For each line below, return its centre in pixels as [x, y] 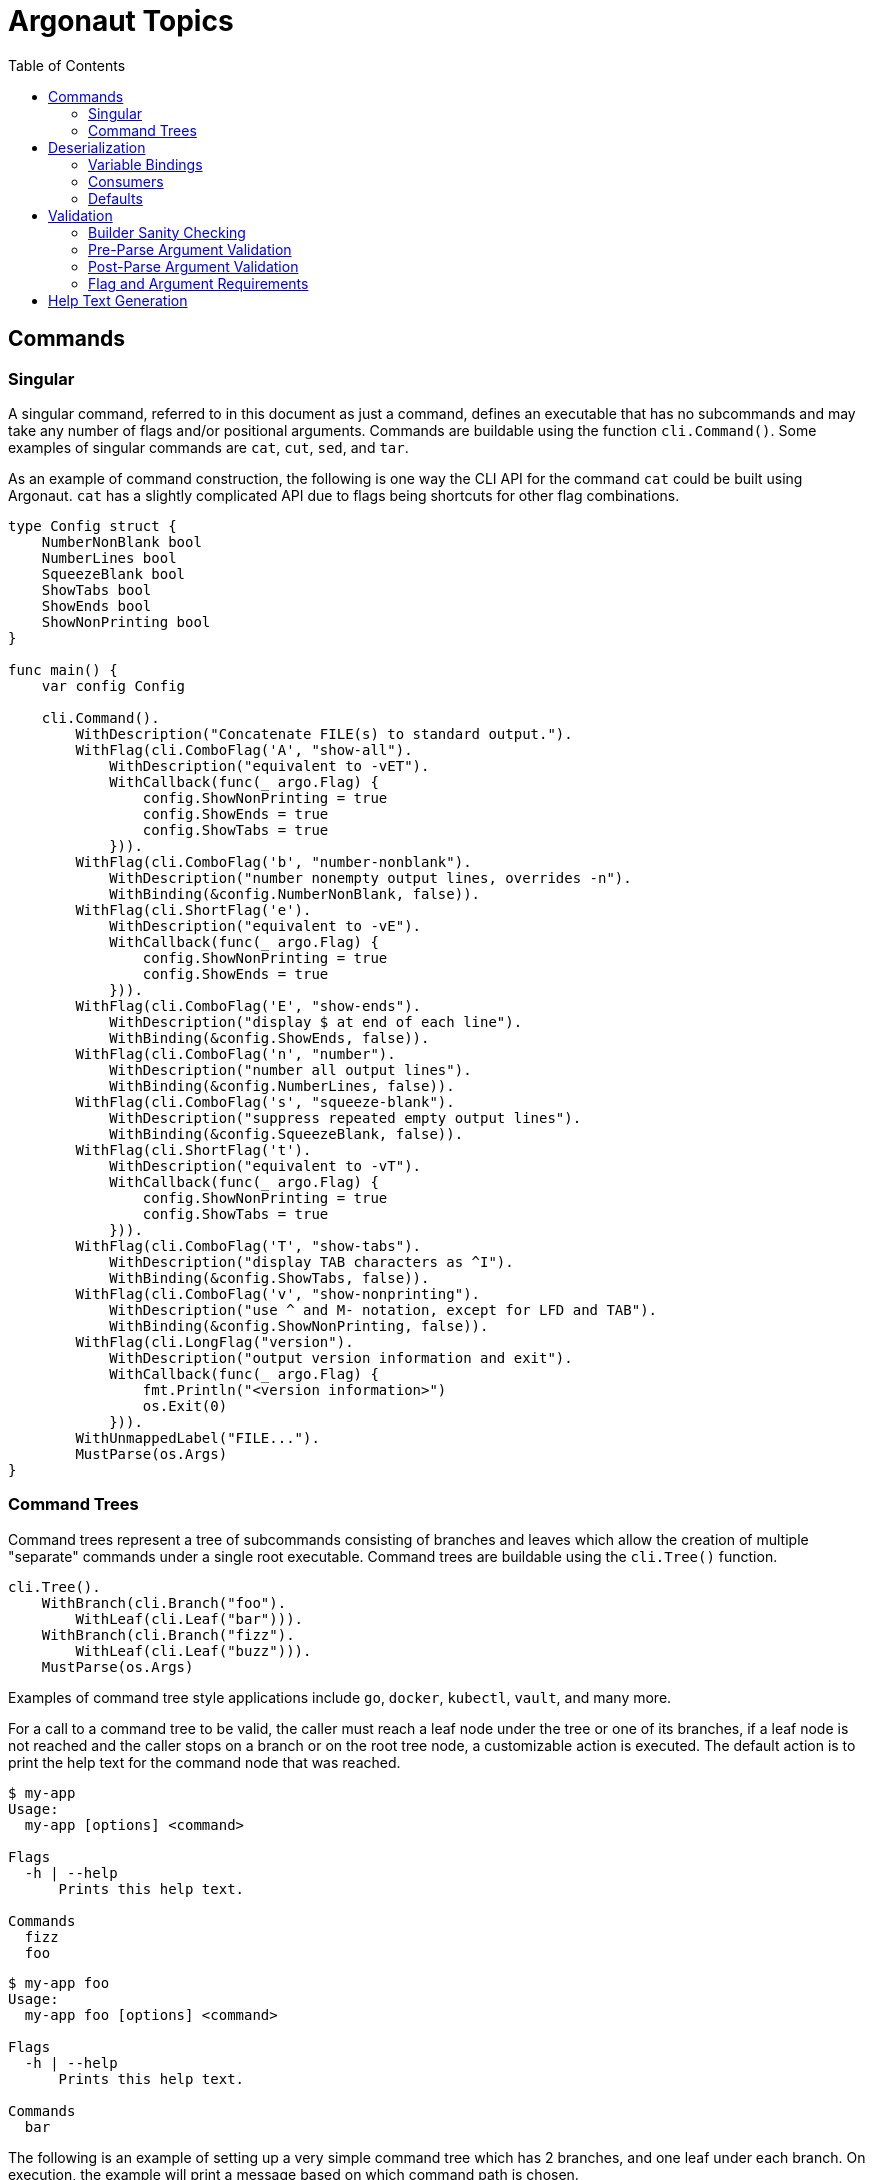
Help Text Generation [118, 300]
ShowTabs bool [96, 589]
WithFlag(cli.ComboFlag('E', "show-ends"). [248, 1005]
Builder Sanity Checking [167, 232]
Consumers [126, 181]
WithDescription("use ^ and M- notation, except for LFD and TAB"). [383, 1309]
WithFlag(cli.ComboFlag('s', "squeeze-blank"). [265, 1101]
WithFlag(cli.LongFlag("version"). [214, 1341]
